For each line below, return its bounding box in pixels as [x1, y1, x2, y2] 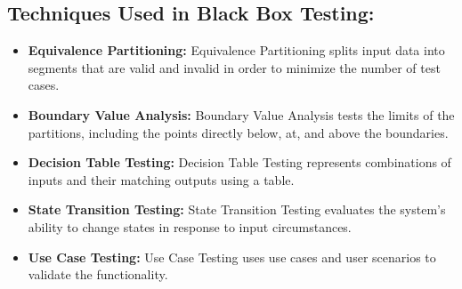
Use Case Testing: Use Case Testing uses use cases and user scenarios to [28, 247, 436, 266]
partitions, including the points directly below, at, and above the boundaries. [28, 123, 449, 141]
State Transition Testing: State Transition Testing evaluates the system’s [28, 200, 446, 219]
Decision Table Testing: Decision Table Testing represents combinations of [28, 153, 451, 172]
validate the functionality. [28, 265, 168, 284]
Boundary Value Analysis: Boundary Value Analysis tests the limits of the [28, 105, 455, 124]
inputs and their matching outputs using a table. [28, 170, 295, 189]
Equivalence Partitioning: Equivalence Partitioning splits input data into [28, 41, 445, 60]
